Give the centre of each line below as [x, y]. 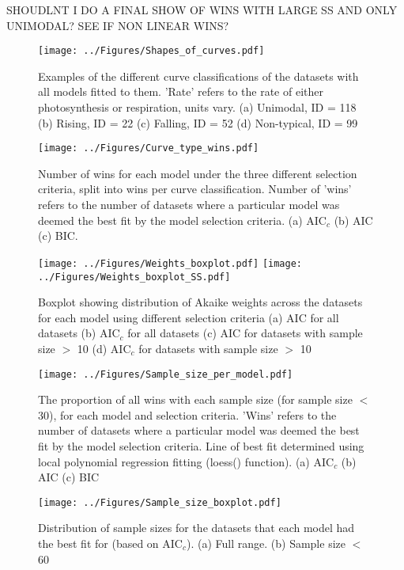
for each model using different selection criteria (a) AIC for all [189, 317]
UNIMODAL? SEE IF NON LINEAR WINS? [118, 25]
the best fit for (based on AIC [110, 543]
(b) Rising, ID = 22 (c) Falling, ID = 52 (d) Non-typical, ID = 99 [198, 122]
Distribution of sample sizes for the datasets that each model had [196, 528]
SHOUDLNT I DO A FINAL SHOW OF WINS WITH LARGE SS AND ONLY [202, 9]
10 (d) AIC [104, 348]
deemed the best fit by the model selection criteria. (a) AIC [182, 220]
